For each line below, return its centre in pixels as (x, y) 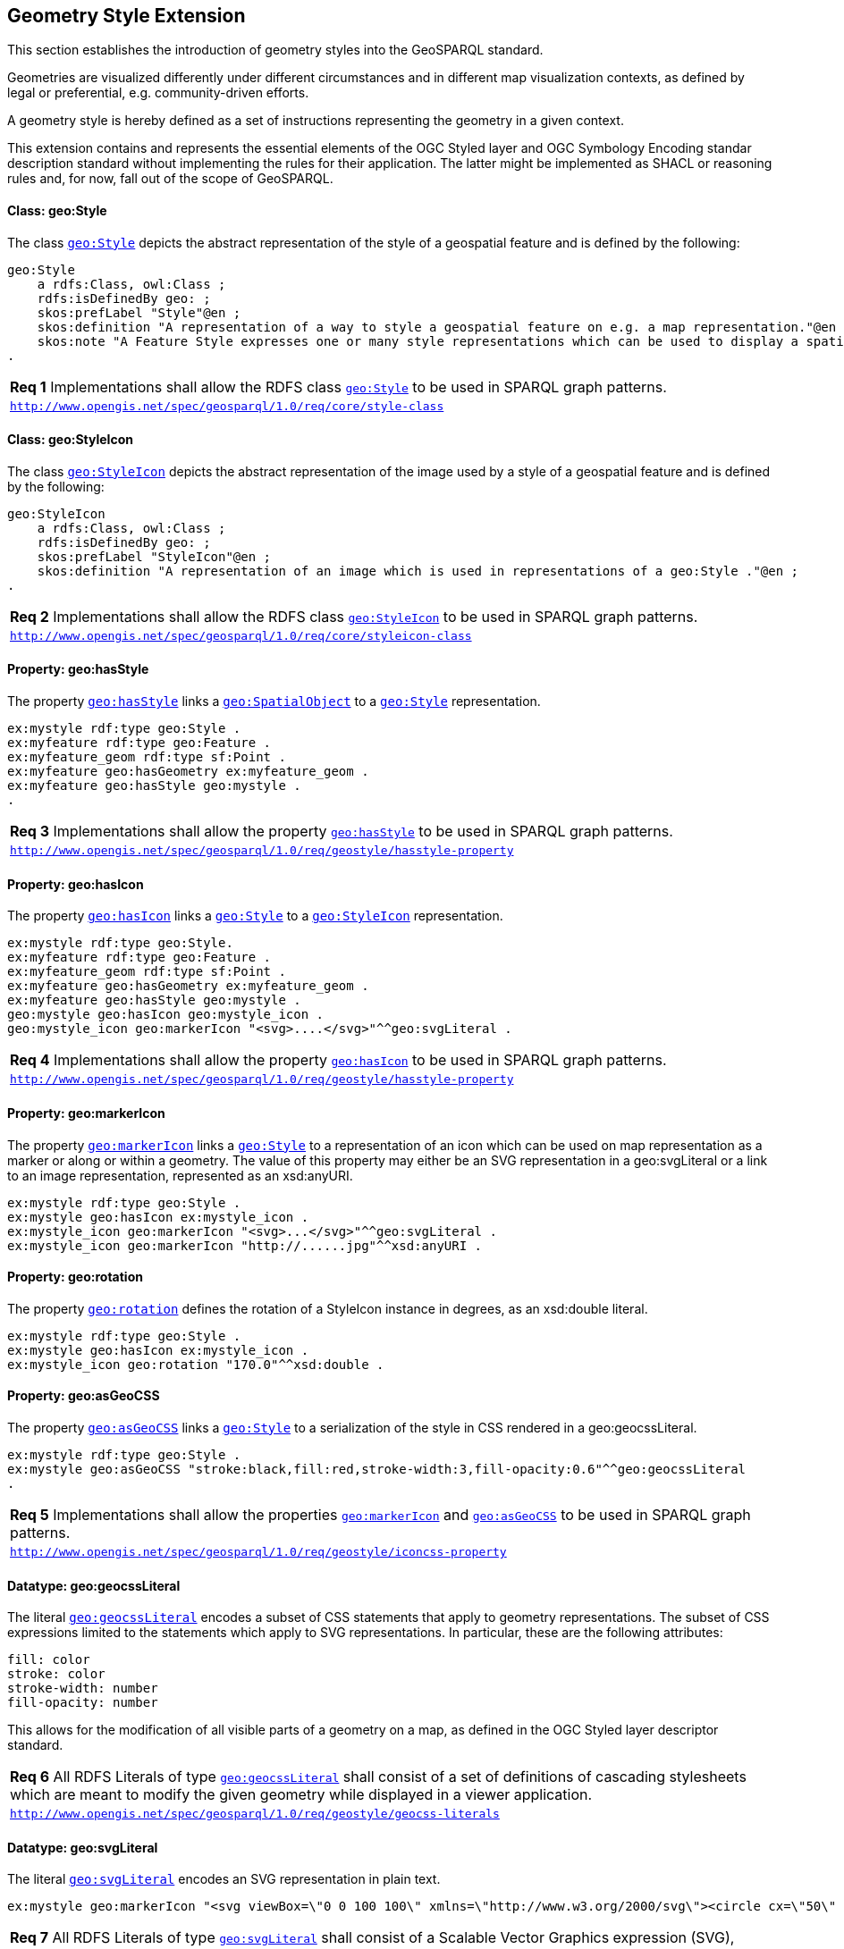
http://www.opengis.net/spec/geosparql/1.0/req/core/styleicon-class (241, 635)
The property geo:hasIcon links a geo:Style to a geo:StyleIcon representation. (255, 916)
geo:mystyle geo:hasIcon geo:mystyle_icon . (166, 1015)
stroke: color (56, 1674)
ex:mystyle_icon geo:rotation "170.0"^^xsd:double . (196, 1364)
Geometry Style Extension (127, 16)
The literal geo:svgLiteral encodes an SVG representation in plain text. (224, 1879)
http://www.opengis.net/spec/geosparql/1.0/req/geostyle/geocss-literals (255, 1814)
